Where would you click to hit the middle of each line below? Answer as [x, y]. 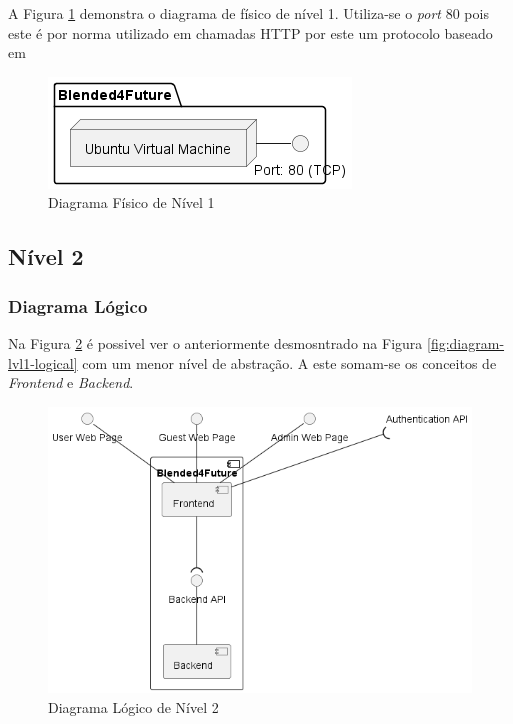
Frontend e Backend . [71, 382]
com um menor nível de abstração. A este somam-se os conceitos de [289, 362]
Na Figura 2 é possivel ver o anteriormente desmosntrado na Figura [215, 342]
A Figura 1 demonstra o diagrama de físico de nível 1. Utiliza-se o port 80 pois [248, 13]
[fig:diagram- [465, 342]
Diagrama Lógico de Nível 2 [133, 706]
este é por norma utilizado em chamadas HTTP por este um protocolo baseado [250, 32]
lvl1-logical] [43, 362]
